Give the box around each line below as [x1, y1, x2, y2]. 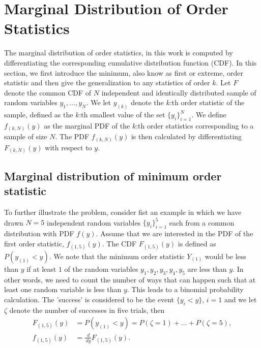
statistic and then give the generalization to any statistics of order [4, 77, 210, 88]
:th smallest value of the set [79, 109, 165, 120]
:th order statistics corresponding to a [136, 120, 254, 131]
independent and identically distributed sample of [101, 87, 256, 98]
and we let [224, 294, 257, 304]
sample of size [4, 131, 47, 142]
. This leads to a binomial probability [127, 284, 244, 295]
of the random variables [64, 263, 138, 274]
